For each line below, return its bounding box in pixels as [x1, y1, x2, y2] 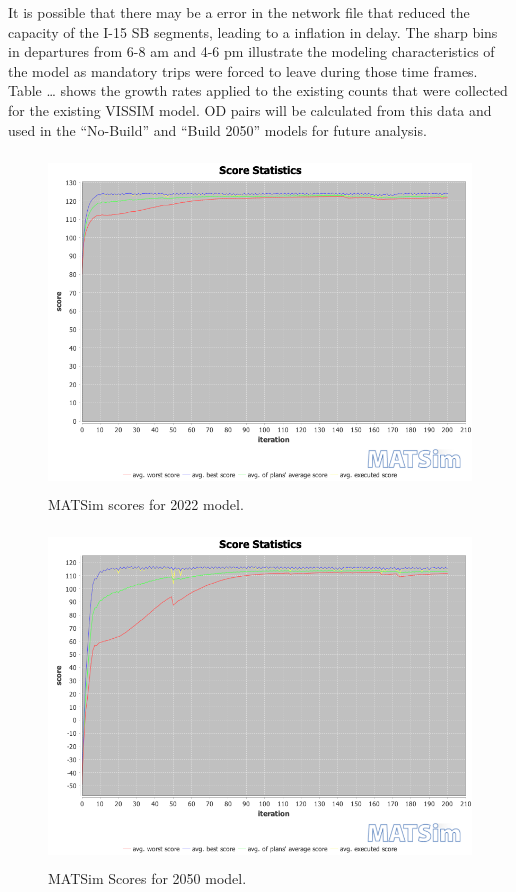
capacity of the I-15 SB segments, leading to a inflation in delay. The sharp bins [8, 21, 498, 42]
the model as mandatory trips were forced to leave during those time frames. [8, 60, 478, 81]
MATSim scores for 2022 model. [48, 493, 244, 514]
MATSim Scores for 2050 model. [48, 867, 247, 888]
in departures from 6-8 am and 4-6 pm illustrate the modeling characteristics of [8, 41, 495, 62]
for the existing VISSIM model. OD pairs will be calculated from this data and [8, 99, 492, 120]
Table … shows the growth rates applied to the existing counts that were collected [8, 80, 508, 101]
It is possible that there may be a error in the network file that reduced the [8, 2, 470, 22]
